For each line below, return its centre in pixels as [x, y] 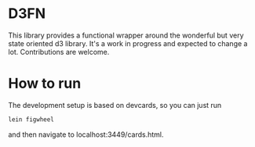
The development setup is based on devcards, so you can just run [115, 105]
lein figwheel [31, 119]
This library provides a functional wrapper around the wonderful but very [126, 35]
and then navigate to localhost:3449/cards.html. [86, 134]
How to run [45, 84]
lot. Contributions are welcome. [59, 52]
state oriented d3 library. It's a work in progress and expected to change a [128, 43]
